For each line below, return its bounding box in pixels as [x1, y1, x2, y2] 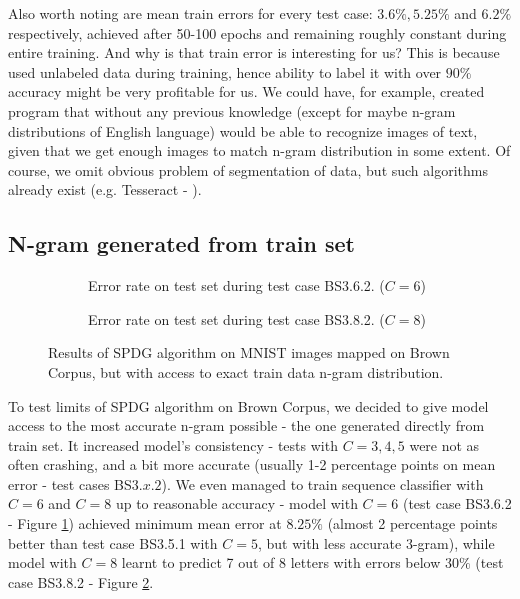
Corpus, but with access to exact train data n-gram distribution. [48, 361, 444, 382]
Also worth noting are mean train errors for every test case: [8, 3, 373, 23]
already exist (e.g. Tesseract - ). [8, 179, 202, 200]
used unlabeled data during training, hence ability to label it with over [8, 61, 442, 82]
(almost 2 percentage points [327, 513, 498, 534]
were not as [409, 434, 480, 455]
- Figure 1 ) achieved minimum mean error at [8, 513, 282, 534]
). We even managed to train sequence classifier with [161, 473, 484, 494]
